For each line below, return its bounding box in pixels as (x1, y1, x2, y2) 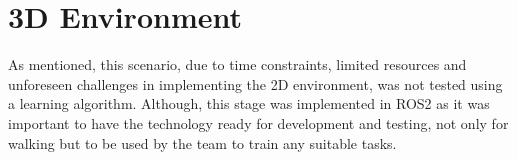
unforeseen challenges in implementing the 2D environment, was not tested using (8, 73, 503, 94)
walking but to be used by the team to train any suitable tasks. (8, 132, 397, 153)
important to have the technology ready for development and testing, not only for (8, 112, 509, 133)
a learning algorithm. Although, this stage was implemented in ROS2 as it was (8, 93, 490, 114)
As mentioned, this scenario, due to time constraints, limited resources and (8, 54, 467, 75)
